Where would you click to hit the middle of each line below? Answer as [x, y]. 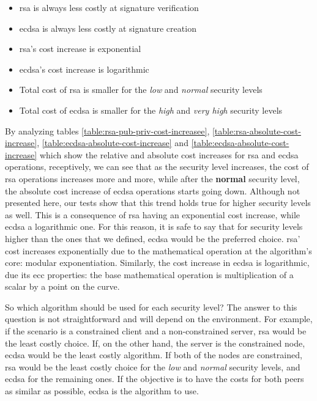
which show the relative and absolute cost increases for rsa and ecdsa [169, 154]
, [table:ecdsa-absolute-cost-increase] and [113, 143]
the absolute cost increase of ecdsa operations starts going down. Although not [153, 190]
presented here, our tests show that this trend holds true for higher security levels [158, 203]
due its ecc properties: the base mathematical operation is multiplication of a [149, 274]
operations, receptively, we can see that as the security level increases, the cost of [157, 167]
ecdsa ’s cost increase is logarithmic [84, 69]
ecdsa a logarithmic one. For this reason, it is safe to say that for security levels [154, 226]
